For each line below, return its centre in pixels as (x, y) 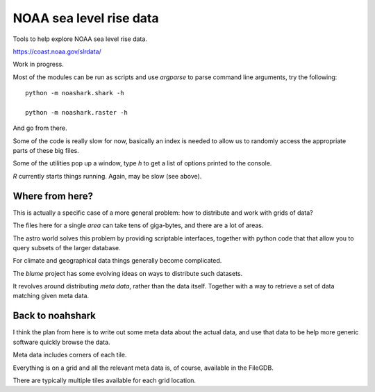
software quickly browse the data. (61, 342)
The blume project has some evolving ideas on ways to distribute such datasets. (128, 273)
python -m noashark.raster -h (77, 112)
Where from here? (53, 196)
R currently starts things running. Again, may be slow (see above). (107, 176)
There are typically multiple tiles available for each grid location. (105, 380)
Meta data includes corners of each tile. (70, 355)
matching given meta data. (51, 296)
